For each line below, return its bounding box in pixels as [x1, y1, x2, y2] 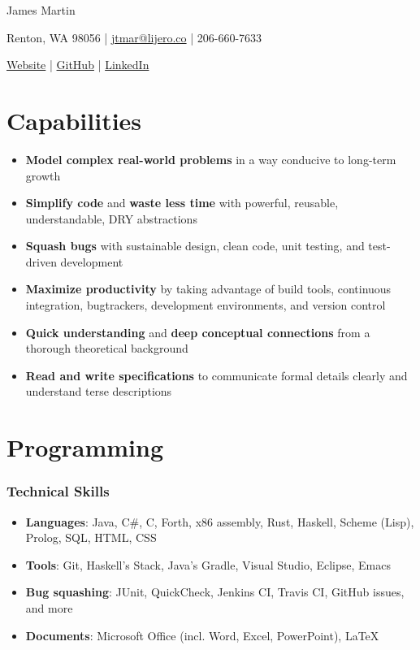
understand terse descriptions [25, 383, 172, 400]
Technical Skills [6, 481, 110, 501]
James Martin [6, 2, 76, 18]
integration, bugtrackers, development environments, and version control [25, 297, 386, 314]
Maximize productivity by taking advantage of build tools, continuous [25, 280, 392, 297]
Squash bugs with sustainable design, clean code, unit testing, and [25, 237, 365, 254]
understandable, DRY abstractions [25, 210, 197, 227]
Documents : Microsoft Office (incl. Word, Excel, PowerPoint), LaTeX [25, 626, 379, 643]
